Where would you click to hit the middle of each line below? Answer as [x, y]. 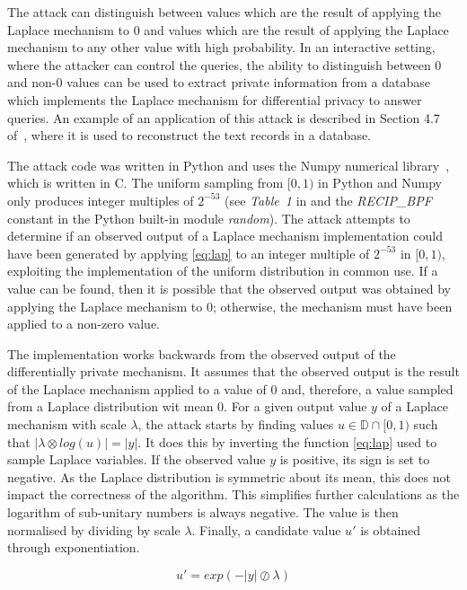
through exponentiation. [74, 547]
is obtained [391, 529]
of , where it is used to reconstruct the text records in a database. [189, 135]
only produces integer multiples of [101, 200]
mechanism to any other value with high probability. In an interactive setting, [221, 47]
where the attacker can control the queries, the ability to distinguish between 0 [225, 64]
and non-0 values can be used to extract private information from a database [219, 82]
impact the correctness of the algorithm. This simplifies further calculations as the [233, 494]
